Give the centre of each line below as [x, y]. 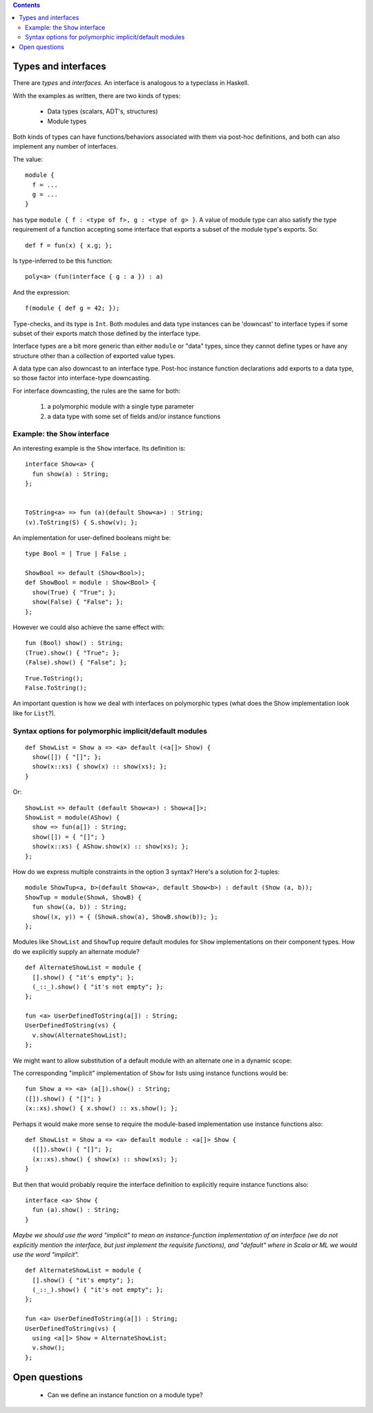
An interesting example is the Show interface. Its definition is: [99, 448]
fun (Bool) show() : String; [74, 643]
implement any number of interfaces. [66, 147]
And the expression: [41, 292]
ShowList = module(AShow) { [73, 818]
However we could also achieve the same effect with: [89, 627]
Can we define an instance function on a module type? [125, 1395]
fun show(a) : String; [70, 474]
